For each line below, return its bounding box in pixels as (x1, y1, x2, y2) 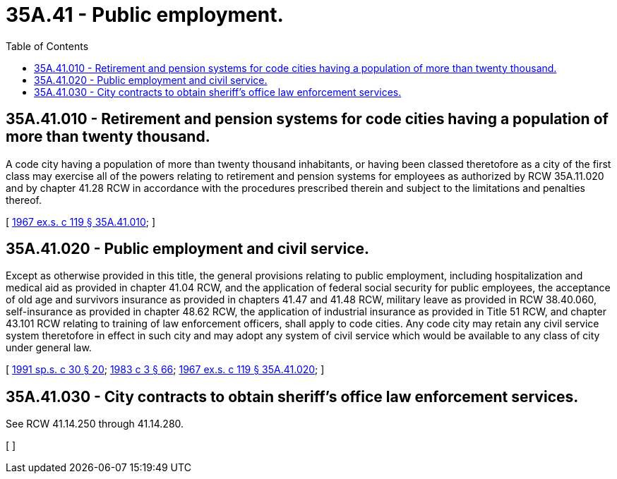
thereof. (6, 193, 42, 206)
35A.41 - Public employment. (6, 3, 284, 27)
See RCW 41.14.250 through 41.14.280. (6, 418, 184, 430)
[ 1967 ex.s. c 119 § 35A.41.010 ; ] (6, 215, 156, 228)
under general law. (6, 341, 92, 354)
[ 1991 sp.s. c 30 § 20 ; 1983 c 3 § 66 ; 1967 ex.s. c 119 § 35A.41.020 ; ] (6, 363, 325, 376)
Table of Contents (6, 40, 89, 52)
